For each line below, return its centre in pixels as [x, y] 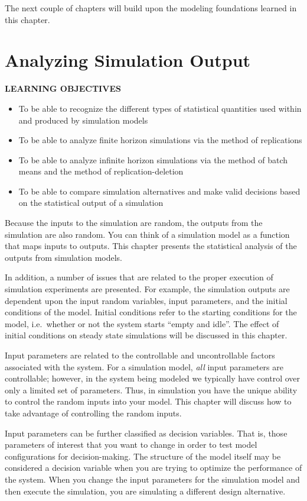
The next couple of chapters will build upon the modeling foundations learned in [151, 8]
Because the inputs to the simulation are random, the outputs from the [134, 223]
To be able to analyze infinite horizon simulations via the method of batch [153, 159]
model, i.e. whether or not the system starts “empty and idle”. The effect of [142, 323]
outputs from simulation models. [64, 257]
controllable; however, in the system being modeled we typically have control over [152, 378]
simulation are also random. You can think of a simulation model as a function [147, 234]
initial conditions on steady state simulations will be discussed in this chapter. [146, 335]
